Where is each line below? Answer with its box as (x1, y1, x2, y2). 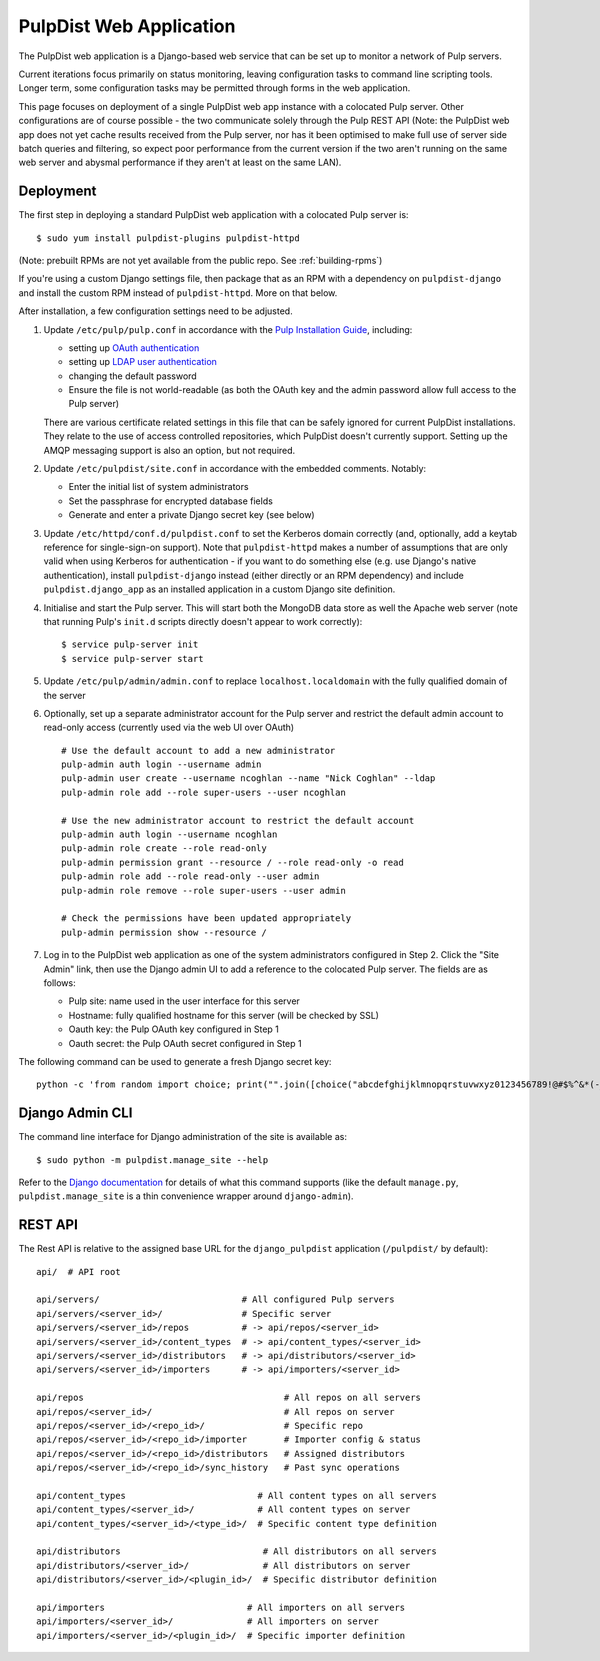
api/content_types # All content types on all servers (36, 1490, 437, 1501)
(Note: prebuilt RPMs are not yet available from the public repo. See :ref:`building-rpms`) (18, 254, 383, 266)
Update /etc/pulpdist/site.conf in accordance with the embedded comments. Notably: (43, 463, 427, 475)
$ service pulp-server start (61, 653, 204, 664)
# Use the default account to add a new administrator (61, 745, 336, 756)
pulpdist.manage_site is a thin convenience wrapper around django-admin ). (18, 1190, 354, 1202)
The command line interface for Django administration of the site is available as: (18, 1131, 347, 1143)
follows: (43, 976, 76, 989)
